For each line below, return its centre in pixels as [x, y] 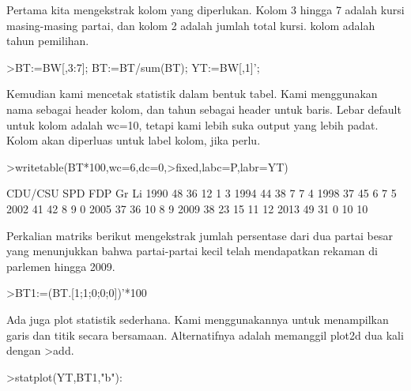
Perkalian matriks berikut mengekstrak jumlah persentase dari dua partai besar [200, 235]
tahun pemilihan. [48, 41]
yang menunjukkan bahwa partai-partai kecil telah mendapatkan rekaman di [192, 251]
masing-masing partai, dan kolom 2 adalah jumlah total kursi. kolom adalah [191, 25]
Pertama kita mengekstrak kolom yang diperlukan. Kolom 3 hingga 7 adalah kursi [205, 9]
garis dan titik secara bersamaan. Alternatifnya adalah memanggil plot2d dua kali [205, 335]
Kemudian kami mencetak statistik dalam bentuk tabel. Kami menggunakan [192, 94]
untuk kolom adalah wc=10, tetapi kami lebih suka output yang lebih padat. [192, 124]
